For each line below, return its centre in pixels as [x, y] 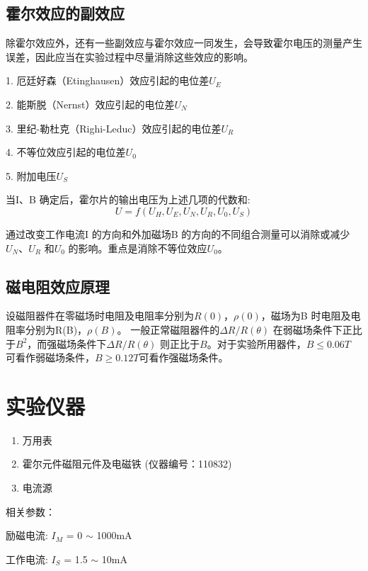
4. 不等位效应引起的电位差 [66, 152]
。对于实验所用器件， [257, 343]
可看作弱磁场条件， [50, 357]
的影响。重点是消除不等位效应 [138, 248]
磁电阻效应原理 [58, 286]
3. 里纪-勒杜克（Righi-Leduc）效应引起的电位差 [114, 128]
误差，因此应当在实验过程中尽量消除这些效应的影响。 [130, 56]
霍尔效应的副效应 [65, 13]
